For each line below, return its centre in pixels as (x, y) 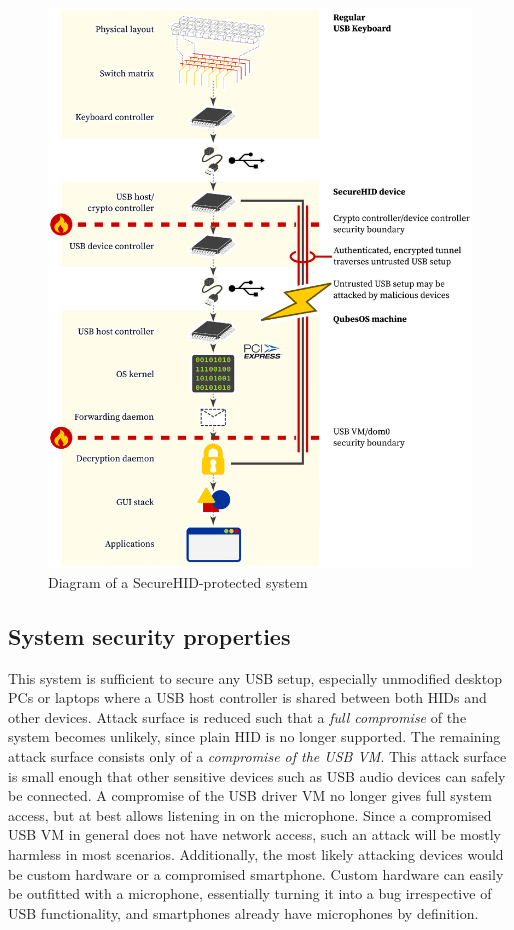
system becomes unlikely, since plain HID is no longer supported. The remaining (254, 736)
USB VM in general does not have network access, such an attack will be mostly (254, 834)
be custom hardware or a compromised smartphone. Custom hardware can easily (256, 873)
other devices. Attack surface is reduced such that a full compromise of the (237, 716)
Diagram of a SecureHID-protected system (178, 581)
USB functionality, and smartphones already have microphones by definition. (243, 912)
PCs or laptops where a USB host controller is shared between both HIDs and (247, 697)
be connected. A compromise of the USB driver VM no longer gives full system (250, 795)
